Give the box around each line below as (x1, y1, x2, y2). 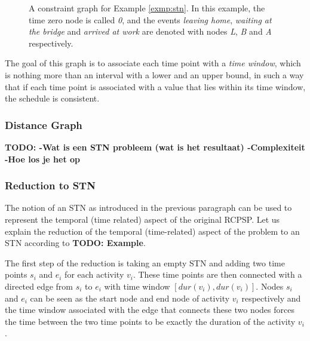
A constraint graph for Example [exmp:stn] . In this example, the (29, 2, 265, 14)
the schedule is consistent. (5, 92, 100, 105)
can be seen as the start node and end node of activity (30, 291, 230, 304)
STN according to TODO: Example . (5, 236, 146, 249)
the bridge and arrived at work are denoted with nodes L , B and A (29, 25, 272, 38)
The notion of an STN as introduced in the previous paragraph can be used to (5, 201, 292, 214)
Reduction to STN (5, 178, 96, 193)
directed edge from (5, 279, 73, 292)
